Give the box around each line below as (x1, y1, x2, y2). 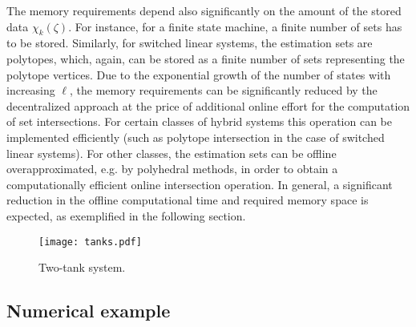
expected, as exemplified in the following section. (6, 207, 246, 224)
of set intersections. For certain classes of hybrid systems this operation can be (6, 113, 393, 130)
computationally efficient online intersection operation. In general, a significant (6, 176, 393, 192)
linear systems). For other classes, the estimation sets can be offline (6, 144, 337, 161)
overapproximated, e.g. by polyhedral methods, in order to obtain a (6, 160, 338, 177)
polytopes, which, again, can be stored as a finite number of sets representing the (6, 50, 405, 67)
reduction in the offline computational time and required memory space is (6, 192, 369, 208)
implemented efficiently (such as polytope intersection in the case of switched (6, 128, 385, 145)
